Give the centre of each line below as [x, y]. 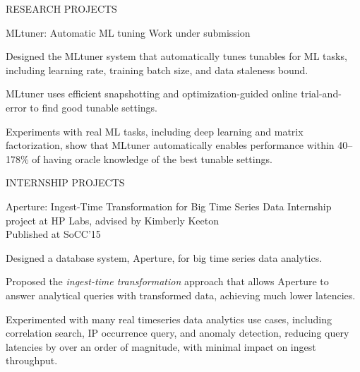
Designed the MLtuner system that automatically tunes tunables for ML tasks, [176, 56]
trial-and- [321, 94]
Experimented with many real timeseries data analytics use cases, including [169, 319]
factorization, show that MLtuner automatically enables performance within [170, 145]
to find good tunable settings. [94, 107]
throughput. [32, 360]
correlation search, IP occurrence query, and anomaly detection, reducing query [178, 333]
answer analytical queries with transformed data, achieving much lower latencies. [181, 295]
